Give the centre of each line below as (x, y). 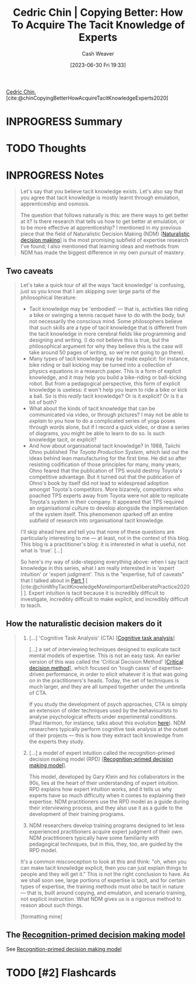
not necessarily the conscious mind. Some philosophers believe (106, 322)
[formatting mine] (41, 916)
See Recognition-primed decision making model (64, 949)
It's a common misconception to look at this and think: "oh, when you (103, 862)
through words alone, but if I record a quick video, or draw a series (109, 427)
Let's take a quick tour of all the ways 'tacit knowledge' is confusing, (103, 285)
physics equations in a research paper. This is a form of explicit (105, 371)
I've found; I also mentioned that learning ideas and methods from (99, 247)
